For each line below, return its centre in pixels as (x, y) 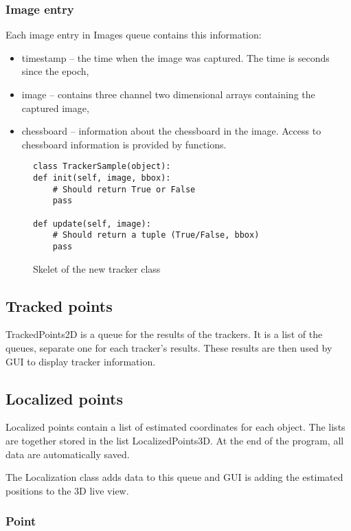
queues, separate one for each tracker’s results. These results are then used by (169, 348)
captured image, (55, 108)
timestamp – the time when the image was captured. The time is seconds (175, 57)
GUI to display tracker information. (81, 361)
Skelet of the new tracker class (97, 268)
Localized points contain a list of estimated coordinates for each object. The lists (175, 427)
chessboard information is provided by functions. (124, 144)
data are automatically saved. (68, 454)
